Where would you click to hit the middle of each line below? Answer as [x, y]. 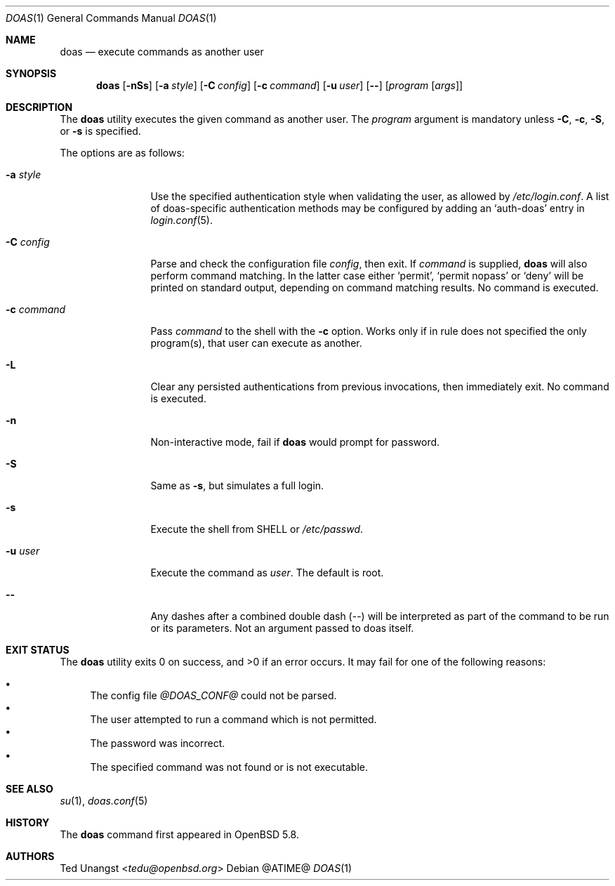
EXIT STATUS [38, 650]
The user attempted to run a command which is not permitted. [233, 719]
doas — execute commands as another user [162, 52]
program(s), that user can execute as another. [256, 343]
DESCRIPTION [39, 107]
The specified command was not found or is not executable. [229, 767]
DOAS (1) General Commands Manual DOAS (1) [111, 18]
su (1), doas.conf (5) [104, 801]
